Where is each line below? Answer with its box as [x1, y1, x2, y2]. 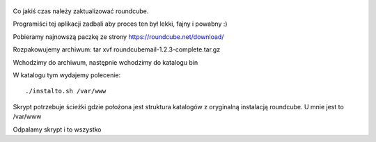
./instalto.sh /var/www [25, 87, 107, 95]
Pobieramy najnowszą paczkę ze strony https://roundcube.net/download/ [13, 32, 224, 41]
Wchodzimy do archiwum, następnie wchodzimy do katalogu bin [13, 58, 198, 66]
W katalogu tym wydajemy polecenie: [13, 70, 121, 79]
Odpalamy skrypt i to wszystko [13, 125, 102, 134]
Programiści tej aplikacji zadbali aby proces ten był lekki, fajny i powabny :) [13, 19, 228, 28]
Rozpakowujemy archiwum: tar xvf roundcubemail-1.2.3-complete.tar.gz [13, 45, 221, 54]
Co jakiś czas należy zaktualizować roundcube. [13, 7, 149, 15]
